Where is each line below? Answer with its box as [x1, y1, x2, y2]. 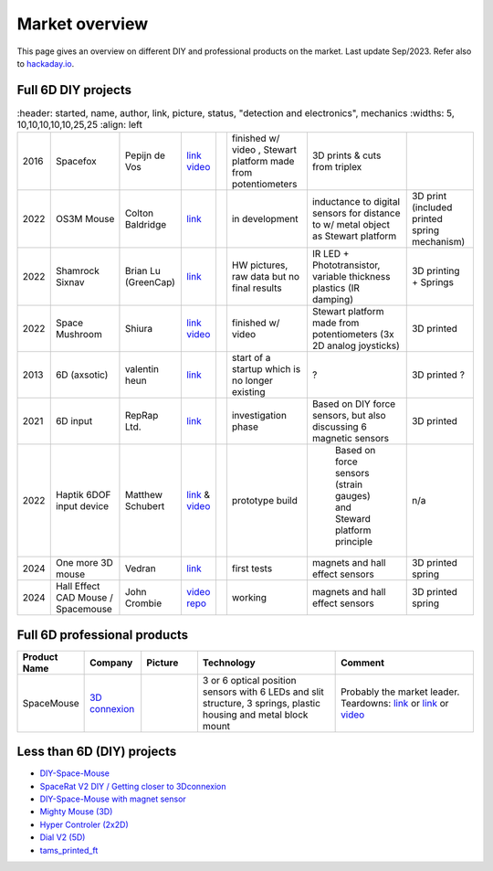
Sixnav [55, 276, 85, 289]
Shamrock [55, 265, 100, 278]
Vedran [124, 562, 156, 575]
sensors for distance [311, 207, 401, 219]
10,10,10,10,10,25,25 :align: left [16, 119, 143, 132]
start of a [231, 352, 271, 365]
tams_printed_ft [39, 844, 99, 855]
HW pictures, [231, 259, 288, 271]
